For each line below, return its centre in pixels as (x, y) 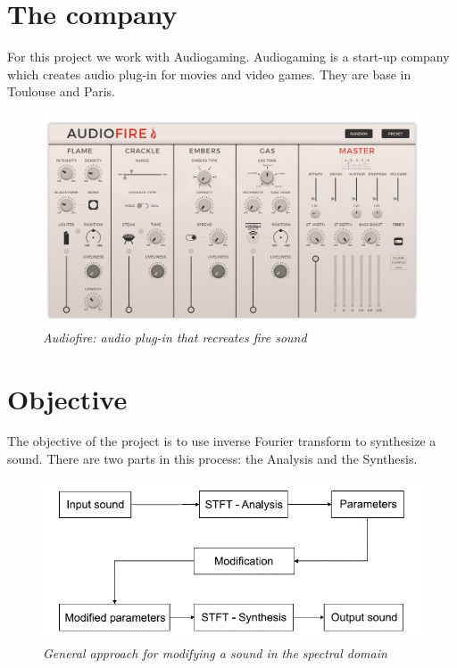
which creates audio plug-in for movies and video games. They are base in (209, 74)
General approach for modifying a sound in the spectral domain (215, 652)
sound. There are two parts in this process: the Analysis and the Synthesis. (212, 459)
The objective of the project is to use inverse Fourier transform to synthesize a (222, 441)
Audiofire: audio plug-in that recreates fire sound (175, 337)
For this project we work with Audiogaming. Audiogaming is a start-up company (228, 57)
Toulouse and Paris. (61, 91)
